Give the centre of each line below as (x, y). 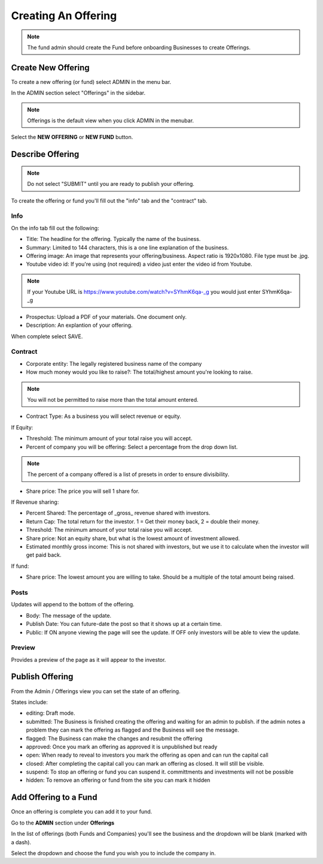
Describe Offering (45, 154)
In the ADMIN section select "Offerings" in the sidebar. (78, 93)
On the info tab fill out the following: (55, 228)
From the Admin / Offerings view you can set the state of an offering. (96, 691)
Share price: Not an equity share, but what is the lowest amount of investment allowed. (133, 538)
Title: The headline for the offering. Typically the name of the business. (113, 239)
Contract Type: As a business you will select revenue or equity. (104, 416)
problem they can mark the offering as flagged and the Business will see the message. (132, 730)
